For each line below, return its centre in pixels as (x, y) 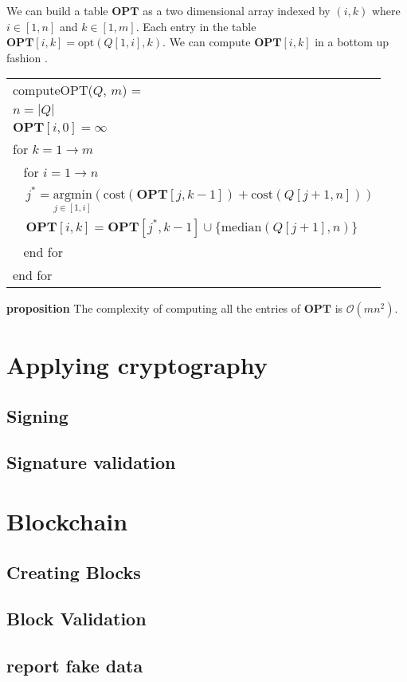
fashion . (27, 57)
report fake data (75, 666)
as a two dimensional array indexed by (237, 10)
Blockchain (67, 521)
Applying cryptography (137, 365)
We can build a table (57, 10)
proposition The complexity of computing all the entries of (154, 307)
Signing (37, 415)
